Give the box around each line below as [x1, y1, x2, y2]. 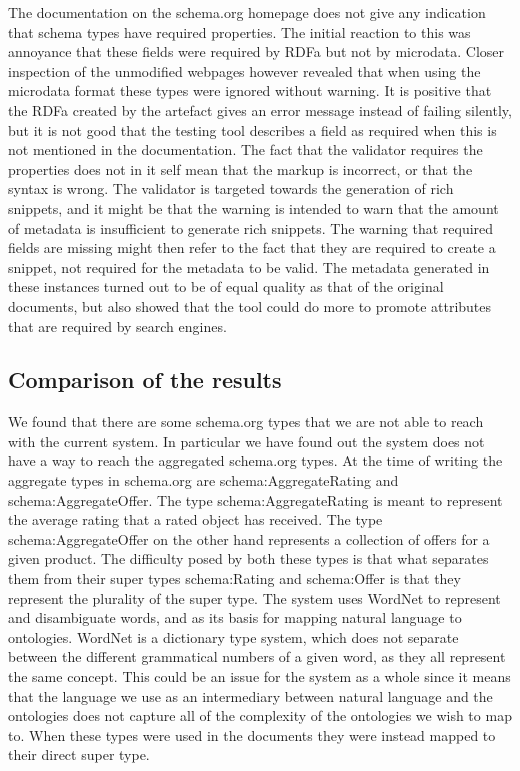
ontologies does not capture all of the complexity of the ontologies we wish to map [8, 705, 512, 726]
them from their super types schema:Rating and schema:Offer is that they [8, 568, 461, 589]
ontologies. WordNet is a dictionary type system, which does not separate [8, 626, 459, 647]
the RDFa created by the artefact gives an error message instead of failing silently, [8, 99, 512, 120]
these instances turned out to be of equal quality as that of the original [8, 276, 444, 297]
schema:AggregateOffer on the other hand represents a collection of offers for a [8, 528, 490, 549]
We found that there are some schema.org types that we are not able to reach [8, 411, 484, 432]
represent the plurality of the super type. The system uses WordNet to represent [8, 587, 501, 608]
